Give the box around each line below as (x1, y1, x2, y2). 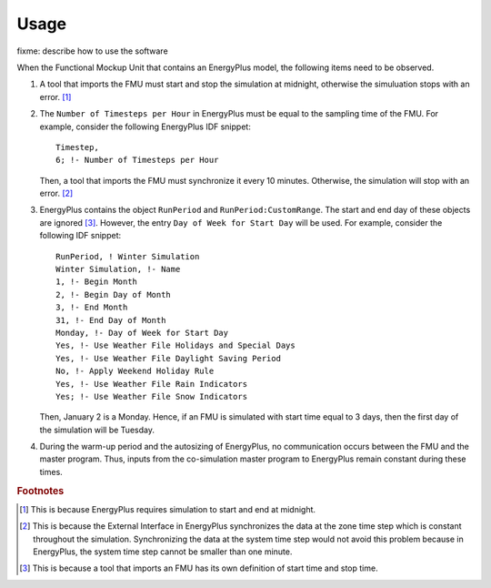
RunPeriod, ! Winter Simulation (55, 251, 200, 261)
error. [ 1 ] (39, 91, 72, 102)
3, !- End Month (55, 302, 128, 313)
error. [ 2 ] (39, 188, 74, 199)
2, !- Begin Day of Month (55, 289, 172, 299)
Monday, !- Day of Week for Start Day (55, 328, 229, 338)
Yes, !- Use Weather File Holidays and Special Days (55, 340, 296, 350)
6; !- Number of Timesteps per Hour (55, 155, 219, 166)
